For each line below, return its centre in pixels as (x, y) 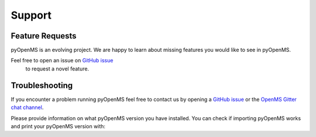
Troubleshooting (42, 85)
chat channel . (27, 107)
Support (31, 15)
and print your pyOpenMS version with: (58, 126)
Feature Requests (44, 36)
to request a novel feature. (57, 68)
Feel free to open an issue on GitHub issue (62, 61)
